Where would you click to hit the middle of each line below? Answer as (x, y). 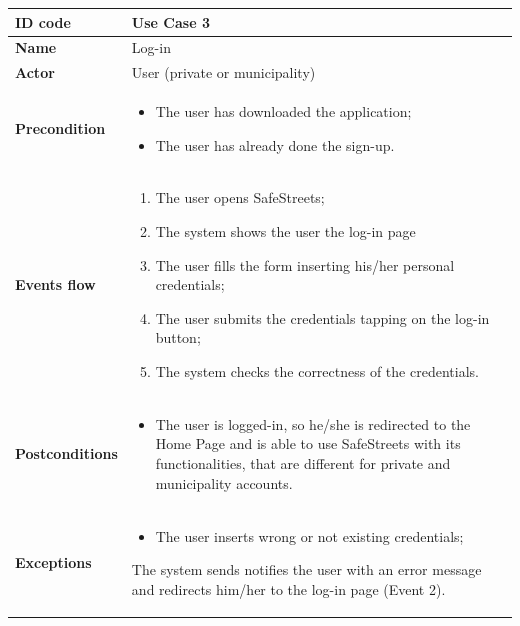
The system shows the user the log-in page (285, 231)
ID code (43, 21)
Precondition (60, 127)
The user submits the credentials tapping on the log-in (322, 317)
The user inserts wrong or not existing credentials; (309, 535)
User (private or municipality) (223, 72)
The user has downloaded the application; (283, 111)
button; (178, 337)
